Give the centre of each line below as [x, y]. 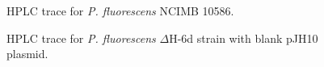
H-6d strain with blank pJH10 [244, 38]
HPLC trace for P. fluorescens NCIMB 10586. [120, 10]
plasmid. [27, 54]
